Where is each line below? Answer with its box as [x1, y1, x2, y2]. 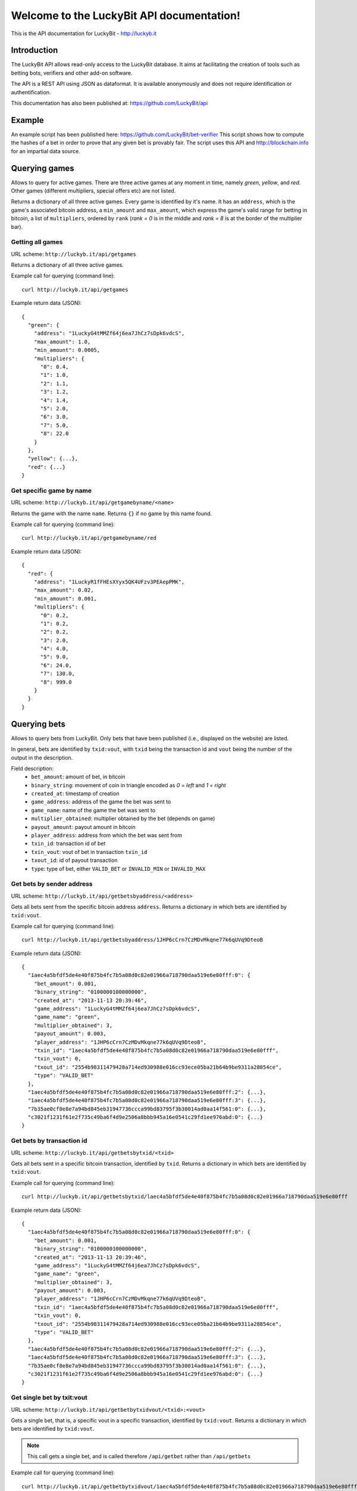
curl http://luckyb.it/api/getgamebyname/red [21, 534, 157, 542]
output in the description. [11, 754, 73, 761]
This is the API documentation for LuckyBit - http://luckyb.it [11, 30, 157, 37]
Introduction [11, 45, 58, 55]
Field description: [11, 765, 54, 772]
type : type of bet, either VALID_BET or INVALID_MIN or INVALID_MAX [31, 865, 206, 872]
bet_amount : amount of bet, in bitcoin [31, 773, 126, 781]
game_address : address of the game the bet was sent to [31, 798, 171, 805]
